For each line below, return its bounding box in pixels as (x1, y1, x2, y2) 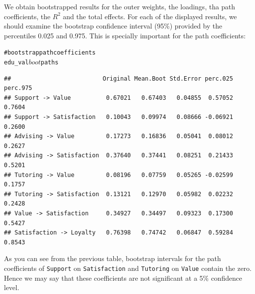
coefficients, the (4, 11, 51, 21)
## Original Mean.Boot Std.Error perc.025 (4, 75, 233, 82)
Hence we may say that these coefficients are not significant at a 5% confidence (4, 272, 242, 283)
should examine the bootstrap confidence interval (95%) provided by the (4, 21, 223, 31)
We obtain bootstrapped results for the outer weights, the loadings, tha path (4, 1, 235, 11)
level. (4, 282, 20, 293)
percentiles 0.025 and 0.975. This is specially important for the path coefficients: (4, 30, 246, 40)
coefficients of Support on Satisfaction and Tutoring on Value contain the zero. (4, 263, 252, 273)
